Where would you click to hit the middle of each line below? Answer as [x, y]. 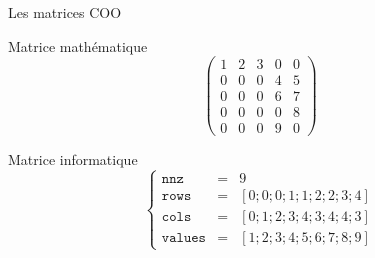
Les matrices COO [65, 12]
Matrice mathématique [78, 45]
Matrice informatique [73, 159]
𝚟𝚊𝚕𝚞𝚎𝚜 [183, 238]
